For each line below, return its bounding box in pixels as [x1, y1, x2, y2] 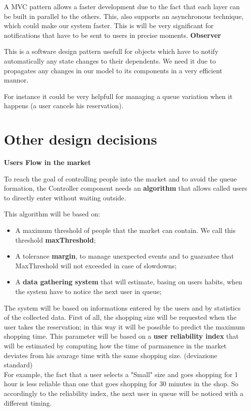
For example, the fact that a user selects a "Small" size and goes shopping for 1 [4, 369, 238, 379]
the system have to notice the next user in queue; [15, 286, 162, 296]
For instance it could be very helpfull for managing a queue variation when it [4, 91, 233, 101]
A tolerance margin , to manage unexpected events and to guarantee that [15, 251, 234, 261]
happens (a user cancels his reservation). [4, 100, 124, 111]
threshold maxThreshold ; [15, 234, 96, 245]
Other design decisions [4, 129, 157, 149]
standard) [4, 360, 33, 370]
